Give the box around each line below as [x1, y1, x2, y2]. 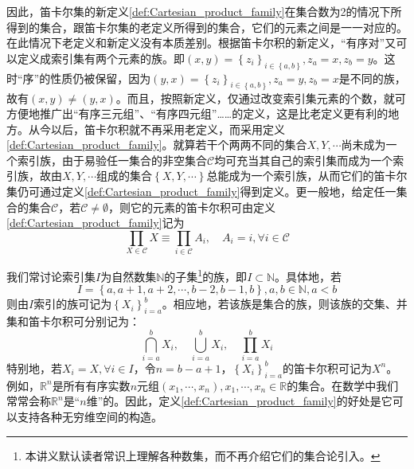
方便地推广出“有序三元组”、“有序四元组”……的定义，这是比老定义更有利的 [6, 105, 389, 122]
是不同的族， [338, 69, 406, 86]
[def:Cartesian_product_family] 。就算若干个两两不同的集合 [6, 136, 307, 153]
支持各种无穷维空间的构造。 [17, 408, 162, 424]
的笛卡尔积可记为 [282, 359, 372, 376]
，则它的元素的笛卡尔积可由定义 [107, 198, 275, 215]
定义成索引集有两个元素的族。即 [17, 49, 185, 66]
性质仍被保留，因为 [50, 69, 151, 86]
